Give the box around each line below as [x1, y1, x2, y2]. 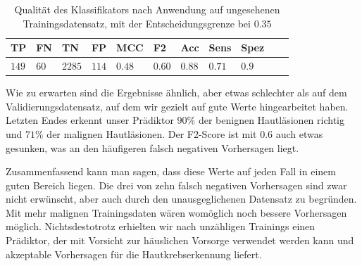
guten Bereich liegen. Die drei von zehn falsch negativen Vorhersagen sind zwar [6, 177, 347, 192]
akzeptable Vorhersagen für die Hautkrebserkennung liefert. [6, 246, 262, 261]
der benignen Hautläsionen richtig [198, 113, 344, 127]
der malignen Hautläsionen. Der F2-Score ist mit [46, 126, 257, 141]
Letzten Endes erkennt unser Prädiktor [6, 113, 174, 127]
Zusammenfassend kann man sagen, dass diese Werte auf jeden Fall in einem [6, 164, 336, 179]
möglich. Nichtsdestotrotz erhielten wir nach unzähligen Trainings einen [6, 219, 316, 234]
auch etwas [275, 126, 323, 141]
